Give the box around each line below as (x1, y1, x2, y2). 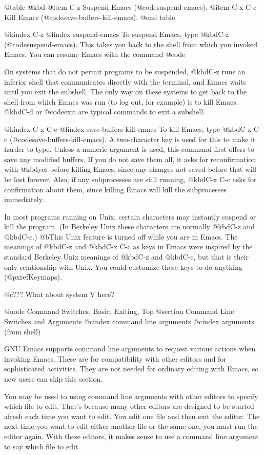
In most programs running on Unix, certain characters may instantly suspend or (4, 211, 256, 222)
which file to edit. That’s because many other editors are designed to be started (4, 401, 254, 411)
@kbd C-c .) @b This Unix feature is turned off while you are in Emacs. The (4, 231, 238, 242)
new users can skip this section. (4, 373, 103, 384)
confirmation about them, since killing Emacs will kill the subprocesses (4, 184, 227, 194)
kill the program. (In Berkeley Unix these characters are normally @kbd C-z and (4, 221, 255, 232)
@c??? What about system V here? (4, 288, 114, 299)
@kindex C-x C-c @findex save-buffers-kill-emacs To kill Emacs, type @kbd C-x (4, 123, 252, 134)
